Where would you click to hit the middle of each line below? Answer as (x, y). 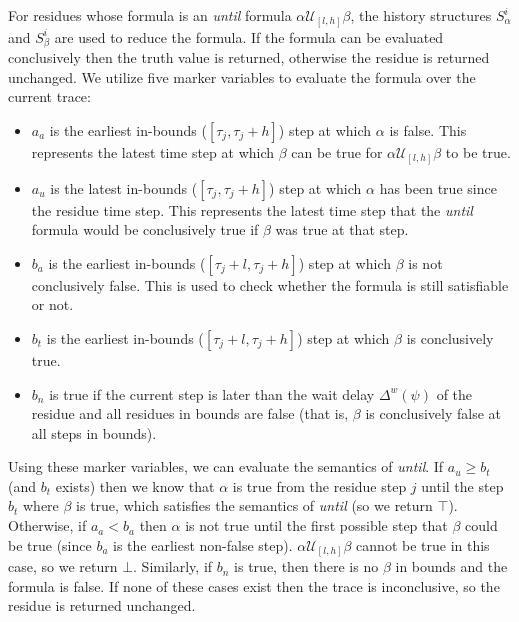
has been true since (438, 187)
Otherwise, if (47, 525)
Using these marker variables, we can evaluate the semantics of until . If (226, 466)
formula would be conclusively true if (145, 229)
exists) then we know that (135, 485)
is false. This (428, 130)
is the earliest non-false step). (203, 544)
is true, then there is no (306, 566)
